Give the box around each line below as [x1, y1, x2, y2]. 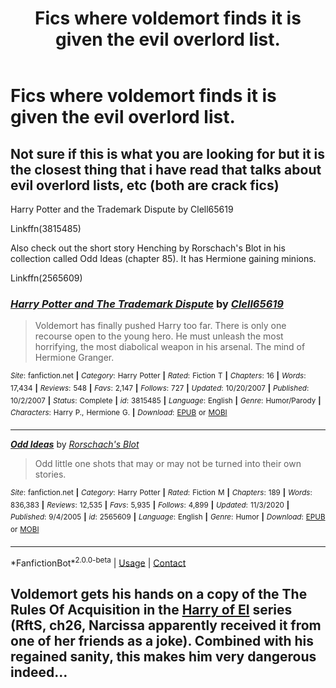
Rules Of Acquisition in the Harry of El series [10, 601, 293, 618]
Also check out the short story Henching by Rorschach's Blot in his [10, 242, 286, 254]
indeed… [10, 663, 68, 681]
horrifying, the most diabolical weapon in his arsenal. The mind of [34, 341, 306, 353]
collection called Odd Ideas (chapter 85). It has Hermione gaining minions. [10, 253, 317, 264]
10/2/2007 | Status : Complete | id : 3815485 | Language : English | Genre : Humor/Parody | [10, 395, 322, 406]
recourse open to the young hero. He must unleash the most [34, 330, 284, 342]
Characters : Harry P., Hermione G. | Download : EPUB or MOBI [10, 408, 228, 418]
